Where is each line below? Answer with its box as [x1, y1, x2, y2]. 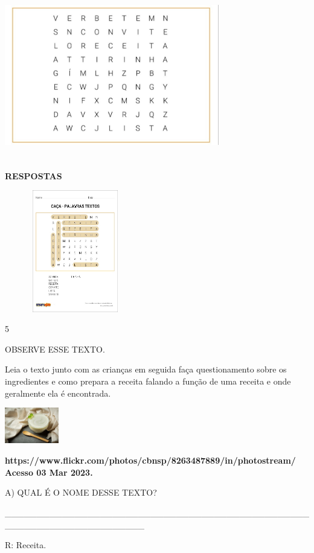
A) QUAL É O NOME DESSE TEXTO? [5, 486, 157, 499]
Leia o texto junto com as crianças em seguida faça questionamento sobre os [5, 363, 287, 376]
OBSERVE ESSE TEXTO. [5, 342, 105, 355]
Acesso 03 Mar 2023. [5, 465, 93, 478]
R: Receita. [5, 539, 46, 551]
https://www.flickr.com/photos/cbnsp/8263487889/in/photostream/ [5, 454, 296, 467]
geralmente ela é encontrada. [5, 386, 111, 399]
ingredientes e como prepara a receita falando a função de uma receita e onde [5, 374, 291, 387]
